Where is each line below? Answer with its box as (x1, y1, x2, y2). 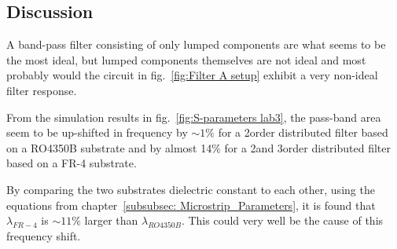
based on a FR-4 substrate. (6, 155, 137, 171)
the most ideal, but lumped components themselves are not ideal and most (6, 51, 366, 68)
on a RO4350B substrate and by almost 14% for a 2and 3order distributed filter (6, 139, 391, 156)
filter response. (6, 82, 77, 98)
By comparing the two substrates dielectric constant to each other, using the (6, 181, 375, 197)
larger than (84, 212, 138, 229)
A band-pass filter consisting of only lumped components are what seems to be (6, 36, 386, 53)
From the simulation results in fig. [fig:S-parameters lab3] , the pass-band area (6, 108, 381, 125)
